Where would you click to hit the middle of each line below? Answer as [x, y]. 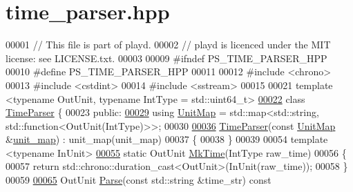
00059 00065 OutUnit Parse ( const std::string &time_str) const [139, 180]
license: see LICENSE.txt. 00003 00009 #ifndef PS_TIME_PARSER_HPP [166, 58]
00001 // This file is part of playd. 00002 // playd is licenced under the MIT [168, 45]
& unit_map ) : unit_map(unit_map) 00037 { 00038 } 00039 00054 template [167, 139]
